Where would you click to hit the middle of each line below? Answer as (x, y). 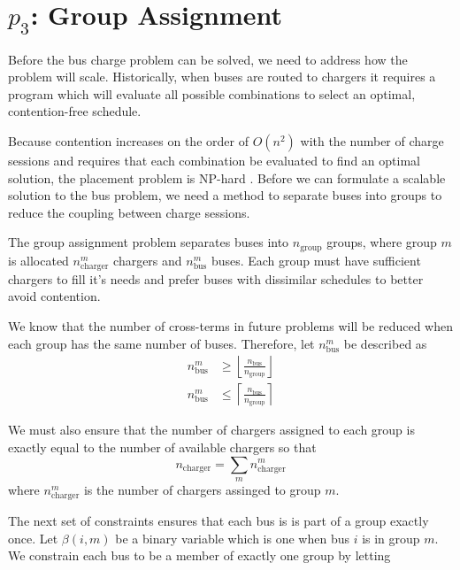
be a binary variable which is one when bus (232, 538)
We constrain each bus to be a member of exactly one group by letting (199, 555)
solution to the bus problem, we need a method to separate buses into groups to (225, 195)
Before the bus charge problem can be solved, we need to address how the (208, 59)
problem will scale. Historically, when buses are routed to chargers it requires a (222, 77)
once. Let (33, 538)
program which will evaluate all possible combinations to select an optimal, (212, 93)
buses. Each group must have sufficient (316, 260)
